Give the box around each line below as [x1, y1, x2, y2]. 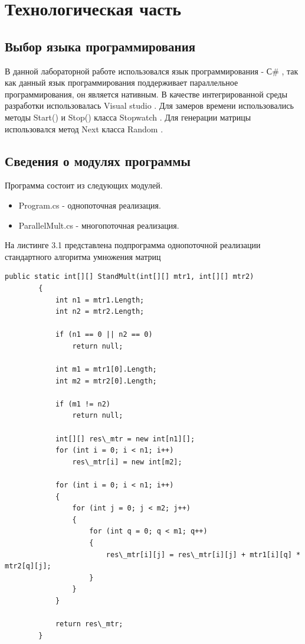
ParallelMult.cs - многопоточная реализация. [18, 219, 179, 231]
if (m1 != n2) [55, 399, 110, 408]
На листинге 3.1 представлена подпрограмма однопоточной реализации [5, 239, 261, 251]
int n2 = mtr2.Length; [55, 307, 145, 316]
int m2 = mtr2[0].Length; [55, 376, 157, 385]
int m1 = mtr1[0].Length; [55, 365, 157, 374]
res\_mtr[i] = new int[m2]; [72, 457, 182, 466]
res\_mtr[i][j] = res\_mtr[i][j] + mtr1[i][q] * [106, 550, 301, 559]
